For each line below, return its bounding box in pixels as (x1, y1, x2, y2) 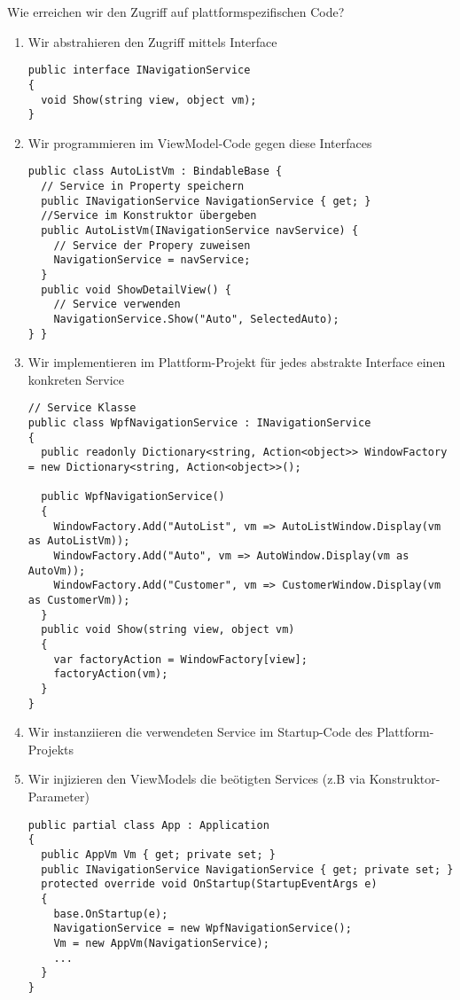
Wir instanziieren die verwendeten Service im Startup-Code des (27, 723, 373, 741)
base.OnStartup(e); (53, 907, 168, 920)
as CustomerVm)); (27, 594, 130, 606)
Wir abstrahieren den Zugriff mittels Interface (27, 32, 277, 51)
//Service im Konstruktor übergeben (41, 209, 257, 223)
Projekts (27, 739, 74, 758)
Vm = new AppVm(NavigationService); (53, 936, 269, 949)
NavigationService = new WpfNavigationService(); (53, 922, 352, 935)
